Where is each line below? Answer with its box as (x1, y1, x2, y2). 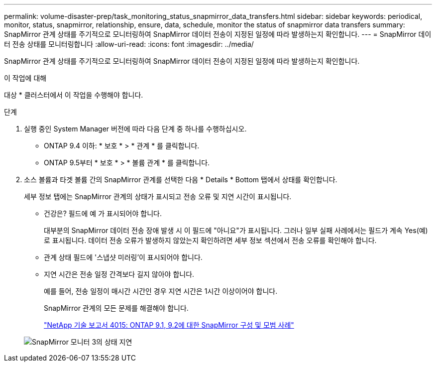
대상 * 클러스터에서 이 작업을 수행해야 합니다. (4, 91, 143, 99)
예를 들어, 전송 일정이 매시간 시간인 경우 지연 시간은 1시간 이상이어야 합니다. (44, 287, 278, 295)
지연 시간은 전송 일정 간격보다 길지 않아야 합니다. (44, 270, 195, 278)
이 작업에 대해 (4, 74, 47, 82)
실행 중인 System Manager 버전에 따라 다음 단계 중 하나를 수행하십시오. (24, 124, 247, 133)
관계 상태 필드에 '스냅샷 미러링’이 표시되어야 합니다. (44, 253, 203, 261)
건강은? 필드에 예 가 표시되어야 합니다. (44, 209, 162, 218)
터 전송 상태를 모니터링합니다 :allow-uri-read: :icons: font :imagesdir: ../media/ (4, 40, 254, 48)
